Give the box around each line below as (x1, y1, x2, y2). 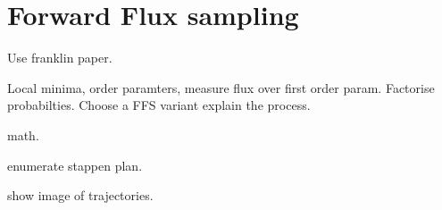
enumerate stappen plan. (7, 155, 143, 174)
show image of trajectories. (7, 186, 154, 205)
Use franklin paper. (7, 48, 113, 67)
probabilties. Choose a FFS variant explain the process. (7, 96, 311, 114)
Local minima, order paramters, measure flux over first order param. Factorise (7, 78, 435, 97)
